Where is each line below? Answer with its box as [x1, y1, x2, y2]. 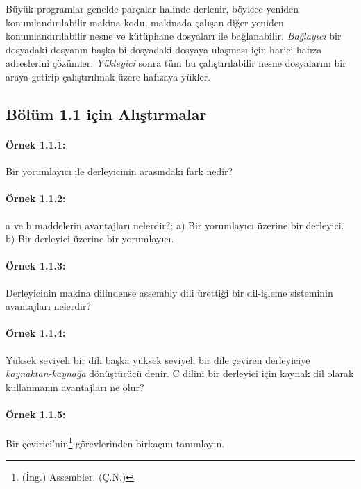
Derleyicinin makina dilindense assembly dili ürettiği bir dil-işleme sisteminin [6, 285, 333, 299]
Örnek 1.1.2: [6, 191, 66, 206]
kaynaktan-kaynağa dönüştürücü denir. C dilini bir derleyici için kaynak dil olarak [6, 366, 354, 381]
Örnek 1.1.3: [6, 258, 66, 273]
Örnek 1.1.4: [6, 326, 66, 340]
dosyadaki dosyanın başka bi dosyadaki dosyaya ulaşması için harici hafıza [6, 42, 322, 56]
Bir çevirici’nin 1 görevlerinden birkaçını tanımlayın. [6, 434, 225, 450]
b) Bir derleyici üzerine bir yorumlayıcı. [6, 231, 174, 246]
